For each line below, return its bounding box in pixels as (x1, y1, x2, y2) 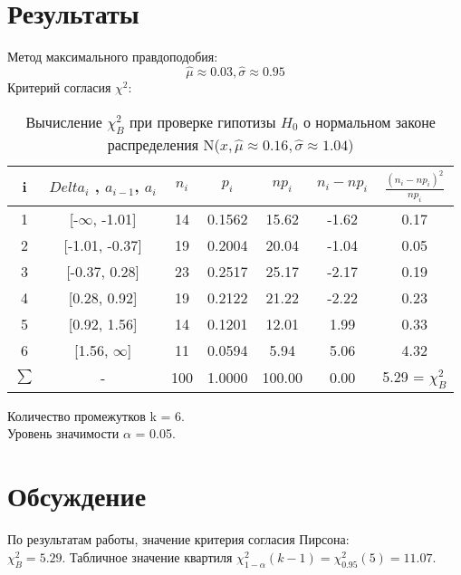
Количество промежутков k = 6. (7, 406, 185, 425)
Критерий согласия (7, 77, 111, 96)
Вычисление (25, 110, 102, 132)
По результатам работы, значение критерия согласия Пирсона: (7, 530, 350, 549)
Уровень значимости (7, 424, 120, 443)
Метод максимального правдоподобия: (7, 47, 218, 66)
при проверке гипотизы (129, 110, 276, 132)
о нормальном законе (303, 110, 436, 132)
